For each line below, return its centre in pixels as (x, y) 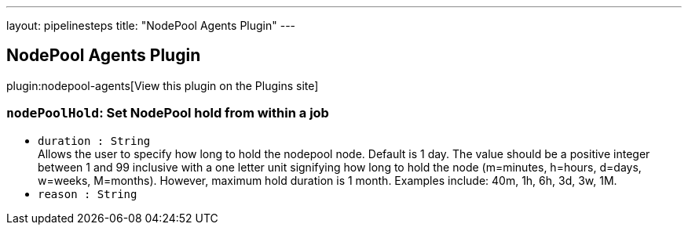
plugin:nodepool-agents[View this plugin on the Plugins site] (163, 85)
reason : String (88, 194)
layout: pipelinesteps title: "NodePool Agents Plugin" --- (151, 25)
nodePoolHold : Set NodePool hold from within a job (168, 113)
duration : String (94, 141)
